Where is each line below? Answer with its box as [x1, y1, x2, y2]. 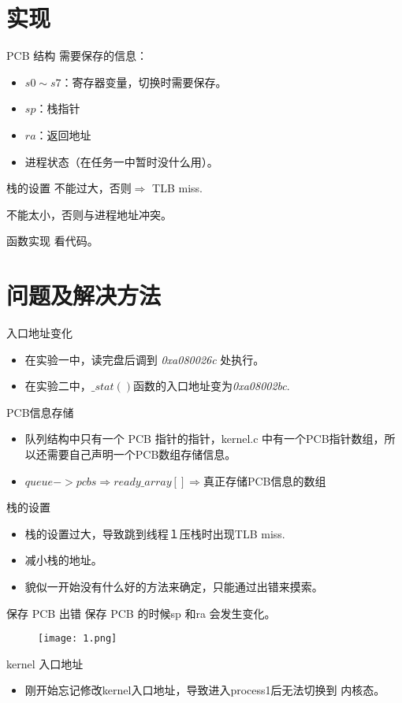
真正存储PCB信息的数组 [203, 472, 326, 489]
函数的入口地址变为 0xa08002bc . [133, 378, 290, 394]
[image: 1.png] [38, 633, 117, 645]
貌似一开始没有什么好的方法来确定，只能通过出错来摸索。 [24, 578, 323, 594]
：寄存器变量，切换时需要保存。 [61, 73, 227, 90]
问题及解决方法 [6, 279, 162, 311]
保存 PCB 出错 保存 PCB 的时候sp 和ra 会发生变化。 [6, 604, 276, 621]
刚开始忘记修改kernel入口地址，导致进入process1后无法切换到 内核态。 [24, 682, 385, 698]
